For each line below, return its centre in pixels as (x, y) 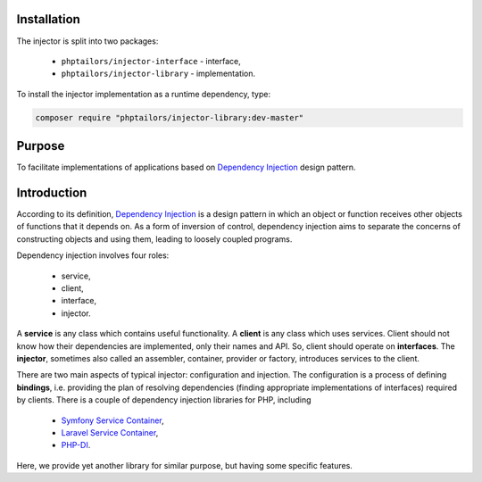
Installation (48, 19)
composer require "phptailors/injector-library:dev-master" (170, 117)
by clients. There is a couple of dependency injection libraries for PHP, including (164, 400)
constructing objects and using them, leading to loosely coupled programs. (154, 239)
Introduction (52, 192)
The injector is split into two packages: (87, 41)
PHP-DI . (76, 445)
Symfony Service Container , (112, 420)
